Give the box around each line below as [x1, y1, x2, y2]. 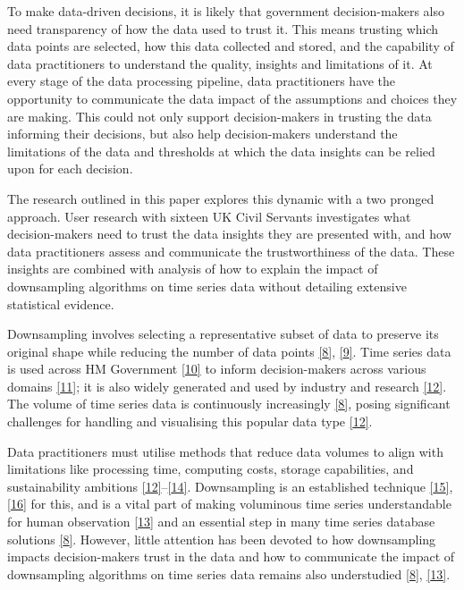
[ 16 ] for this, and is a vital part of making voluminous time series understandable [7, 494, 451, 513]
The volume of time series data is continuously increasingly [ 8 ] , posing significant [7, 394, 451, 413]
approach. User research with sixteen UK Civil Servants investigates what [7, 206, 411, 225]
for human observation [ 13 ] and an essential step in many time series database [7, 512, 435, 531]
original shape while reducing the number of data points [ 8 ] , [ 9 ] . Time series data [7, 341, 451, 360]
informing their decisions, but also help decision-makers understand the [7, 124, 398, 143]
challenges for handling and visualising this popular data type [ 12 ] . [7, 412, 373, 431]
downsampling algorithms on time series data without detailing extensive [7, 276, 407, 295]
